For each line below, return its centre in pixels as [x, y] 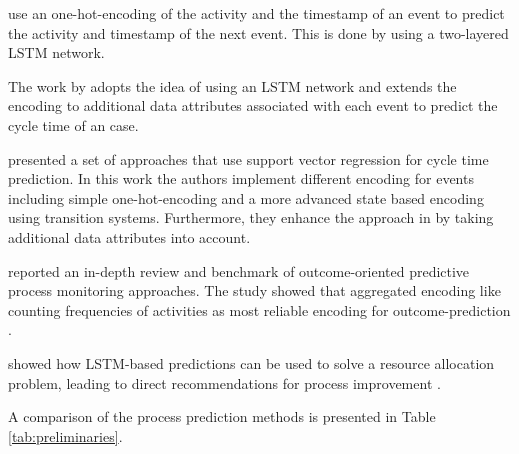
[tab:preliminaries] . [65, 435]
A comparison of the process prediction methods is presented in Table [222, 416]
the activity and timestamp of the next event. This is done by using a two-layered [258, 32]
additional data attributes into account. [129, 236]
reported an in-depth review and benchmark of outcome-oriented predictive [239, 270]
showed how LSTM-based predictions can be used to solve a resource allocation [251, 362]
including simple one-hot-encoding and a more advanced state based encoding [246, 197]
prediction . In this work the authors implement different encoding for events [241, 178]
